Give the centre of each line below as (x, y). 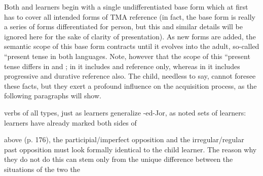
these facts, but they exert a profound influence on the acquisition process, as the (130, 85)
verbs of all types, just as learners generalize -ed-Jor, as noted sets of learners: (125, 112)
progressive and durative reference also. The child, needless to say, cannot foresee (130, 76)
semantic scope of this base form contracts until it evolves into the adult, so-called (132, 46)
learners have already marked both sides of (70, 122)
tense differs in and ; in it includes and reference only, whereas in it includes (122, 66)
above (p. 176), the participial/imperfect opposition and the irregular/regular (124, 139)
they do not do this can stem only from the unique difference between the (119, 159)
